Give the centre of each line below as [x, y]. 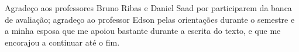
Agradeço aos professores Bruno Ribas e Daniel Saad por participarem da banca [148, 8]
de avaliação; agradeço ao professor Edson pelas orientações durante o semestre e [150, 19]
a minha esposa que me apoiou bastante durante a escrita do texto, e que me [143, 31]
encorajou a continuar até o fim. [62, 42]
